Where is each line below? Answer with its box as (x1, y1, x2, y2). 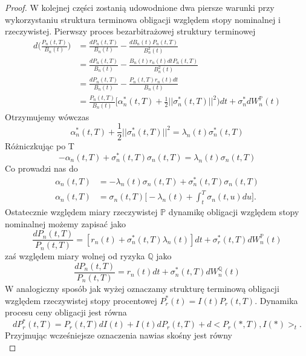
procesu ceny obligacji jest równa (5, 306, 127, 319)
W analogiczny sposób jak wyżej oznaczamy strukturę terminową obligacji (5, 282, 279, 294)
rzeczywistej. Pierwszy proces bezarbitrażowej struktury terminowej (5, 25, 256, 37)
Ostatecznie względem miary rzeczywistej (5, 206, 158, 218)
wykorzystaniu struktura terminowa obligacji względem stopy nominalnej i (5, 13, 281, 25)
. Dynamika (255, 294, 298, 306)
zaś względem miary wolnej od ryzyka (5, 250, 145, 262)
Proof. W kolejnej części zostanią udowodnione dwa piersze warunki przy (5, 1, 275, 13)
